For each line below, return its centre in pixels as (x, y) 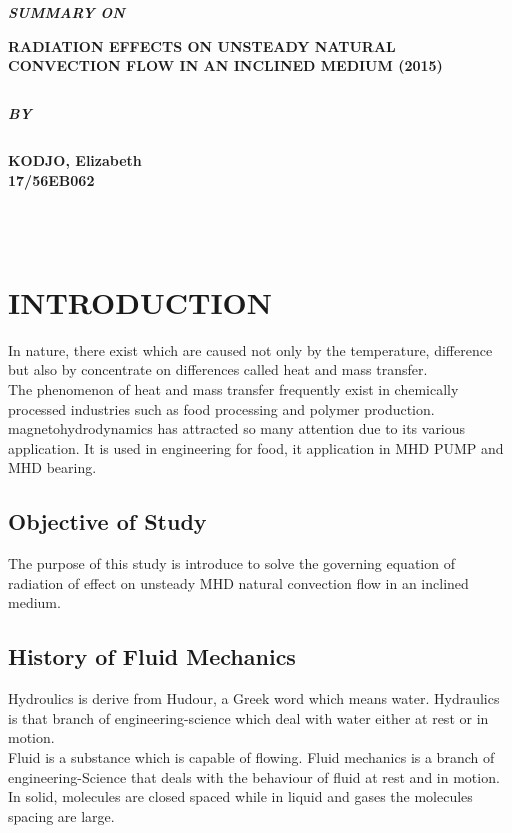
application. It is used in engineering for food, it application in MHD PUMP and (256, 447)
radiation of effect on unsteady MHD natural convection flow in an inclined (238, 582)
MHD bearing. (52, 467)
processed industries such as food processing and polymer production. (221, 408)
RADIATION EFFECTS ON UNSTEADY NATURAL (202, 45)
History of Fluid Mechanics (152, 656)
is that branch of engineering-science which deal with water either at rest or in (248, 717)
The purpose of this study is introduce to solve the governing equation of (231, 563)
